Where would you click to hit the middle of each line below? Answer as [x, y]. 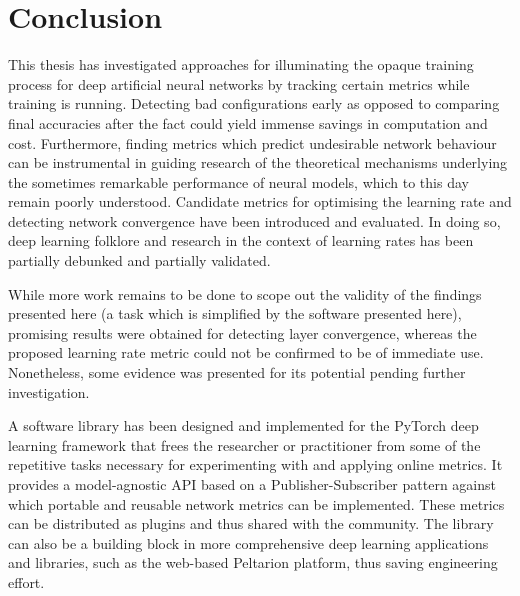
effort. [26, 581]
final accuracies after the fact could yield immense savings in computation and [248, 122]
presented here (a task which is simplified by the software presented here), [235, 313]
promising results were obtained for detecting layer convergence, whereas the [242, 332]
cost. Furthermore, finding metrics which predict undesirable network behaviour [252, 142]
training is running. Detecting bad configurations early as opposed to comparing [254, 103]
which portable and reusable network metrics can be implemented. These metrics [256, 503]
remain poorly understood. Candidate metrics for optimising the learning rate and [260, 201]
